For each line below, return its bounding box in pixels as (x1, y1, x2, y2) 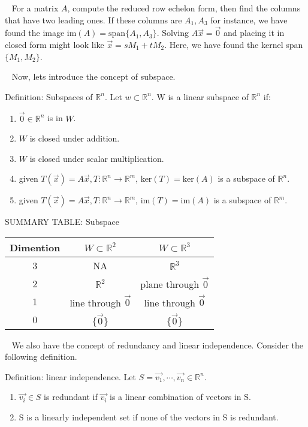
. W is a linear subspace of (151, 90, 249, 103)
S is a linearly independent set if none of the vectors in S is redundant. (19, 410, 279, 423)
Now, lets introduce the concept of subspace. (11, 70, 176, 83)
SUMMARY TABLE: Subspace (5, 215, 120, 228)
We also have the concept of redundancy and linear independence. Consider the (11, 338, 304, 351)
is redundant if (44, 390, 98, 403)
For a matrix (11, 2, 59, 14)
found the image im (5, 26, 77, 39)
